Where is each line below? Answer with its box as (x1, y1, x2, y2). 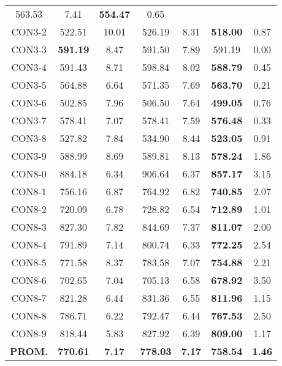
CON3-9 (11, 149, 47, 163)
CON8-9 (11, 326, 47, 340)
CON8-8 (11, 308, 47, 323)
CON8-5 (11, 255, 47, 269)
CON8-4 (11, 237, 47, 252)
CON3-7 (11, 113, 47, 127)
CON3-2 (11, 24, 47, 39)
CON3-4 (11, 60, 47, 74)
